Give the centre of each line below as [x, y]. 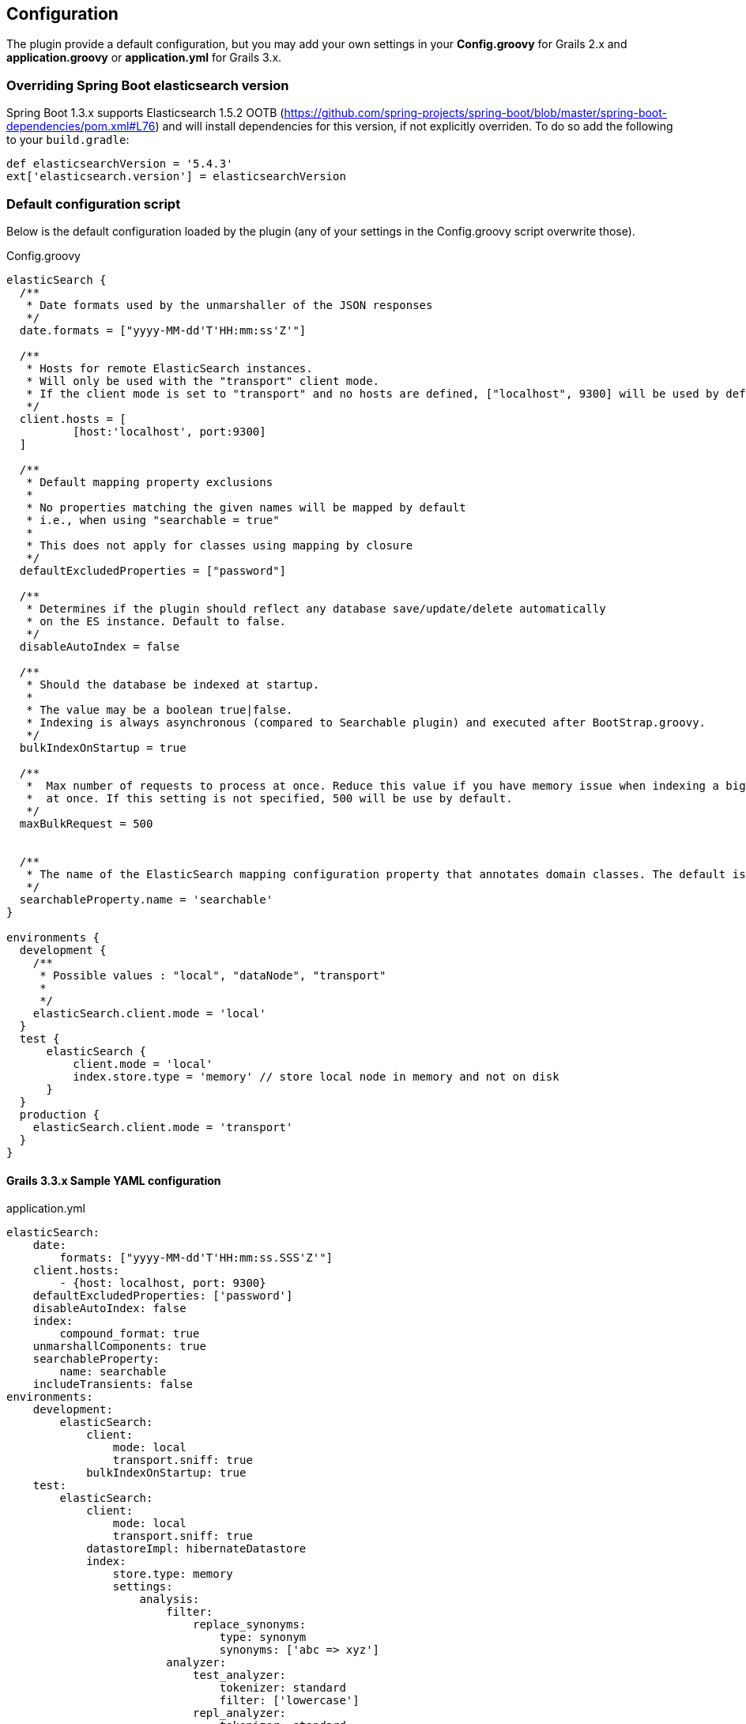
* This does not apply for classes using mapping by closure [220, 545]
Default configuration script [94, 204]
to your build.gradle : [68, 140]
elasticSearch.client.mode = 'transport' [163, 1127]
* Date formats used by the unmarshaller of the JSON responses [230, 305]
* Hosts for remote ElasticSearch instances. [170, 368]
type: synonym [263, 1637]
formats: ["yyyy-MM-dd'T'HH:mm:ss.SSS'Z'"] [196, 1258]
